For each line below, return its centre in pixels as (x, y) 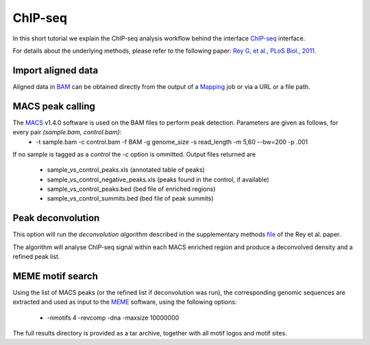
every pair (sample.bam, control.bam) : (67, 132)
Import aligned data (56, 70)
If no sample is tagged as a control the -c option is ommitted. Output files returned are (134, 154)
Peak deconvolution (56, 218)
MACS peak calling (54, 106)
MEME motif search (56, 276)
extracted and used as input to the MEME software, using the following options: (125, 302)
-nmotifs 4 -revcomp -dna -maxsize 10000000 (113, 318)
